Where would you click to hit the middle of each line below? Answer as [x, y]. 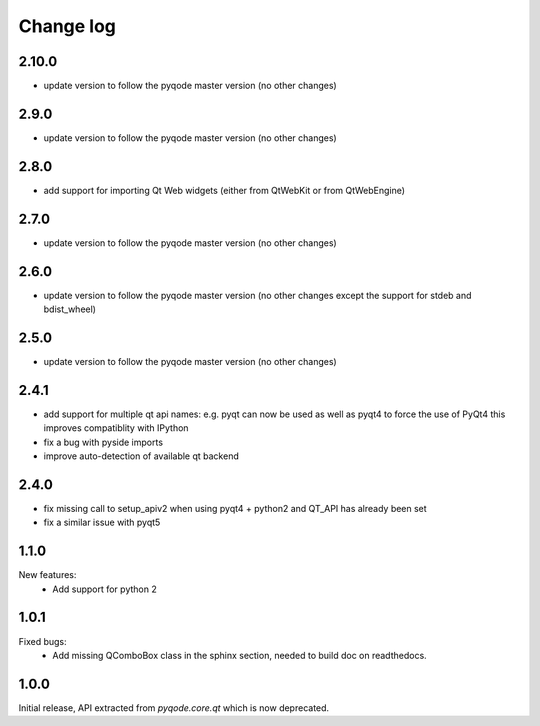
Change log [67, 26]
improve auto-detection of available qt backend [141, 456]
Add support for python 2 [104, 589]
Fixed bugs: [42, 641]
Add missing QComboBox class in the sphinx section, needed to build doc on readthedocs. [239, 655]
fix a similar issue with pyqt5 [102, 522]
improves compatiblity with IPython [116, 428]
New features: [47, 575]
